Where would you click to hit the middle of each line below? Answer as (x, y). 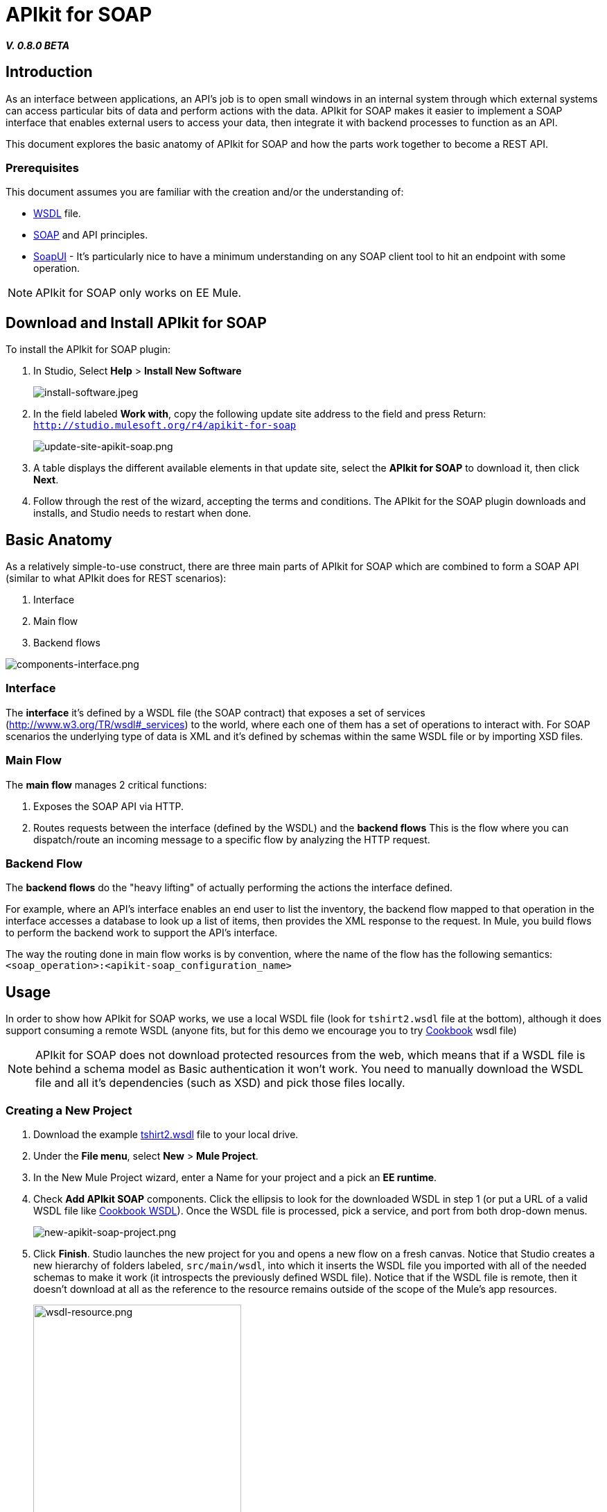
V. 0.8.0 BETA (38, 45)
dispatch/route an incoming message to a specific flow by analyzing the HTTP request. (232, 839)
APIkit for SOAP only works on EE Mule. (139, 293)
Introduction (49, 72)
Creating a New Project (69, 1110)
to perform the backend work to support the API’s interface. (142, 933)
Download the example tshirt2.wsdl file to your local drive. (166, 1134)
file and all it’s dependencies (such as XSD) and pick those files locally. (220, 1083)
